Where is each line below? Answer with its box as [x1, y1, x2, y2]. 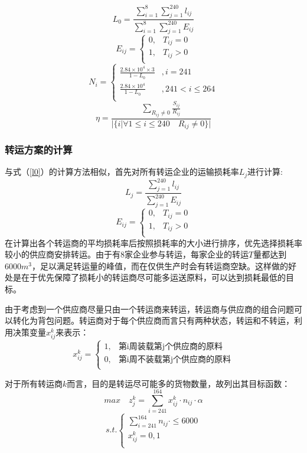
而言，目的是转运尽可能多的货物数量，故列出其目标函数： [67, 377, 290, 389]
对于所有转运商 [5, 377, 63, 389]
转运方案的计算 [5, 142, 73, 157]
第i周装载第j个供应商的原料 [118, 343, 223, 351]
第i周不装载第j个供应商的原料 [118, 356, 231, 364]
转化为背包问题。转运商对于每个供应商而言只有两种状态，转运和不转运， [12, 314, 294, 327]
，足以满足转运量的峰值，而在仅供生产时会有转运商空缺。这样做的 [31, 259, 288, 272]
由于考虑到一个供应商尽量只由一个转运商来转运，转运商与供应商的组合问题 [5, 302, 294, 315]
